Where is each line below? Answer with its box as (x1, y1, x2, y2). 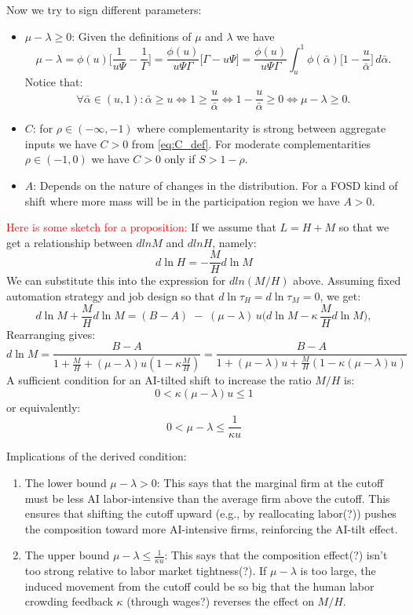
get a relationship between (6, 234, 133, 250)
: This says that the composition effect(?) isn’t (164, 547, 388, 563)
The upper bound (24, 547, 110, 563)
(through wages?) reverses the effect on (126, 593, 314, 610)
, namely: (212, 234, 257, 250)
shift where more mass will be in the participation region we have (24, 192, 340, 209)
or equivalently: (6, 398, 81, 415)
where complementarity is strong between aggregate (137, 120, 386, 136)
